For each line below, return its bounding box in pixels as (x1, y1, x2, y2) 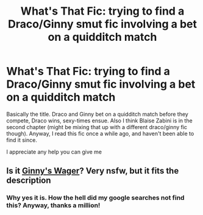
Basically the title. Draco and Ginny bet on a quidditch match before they (6, 110, 189, 118)
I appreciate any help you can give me (6, 148, 102, 155)
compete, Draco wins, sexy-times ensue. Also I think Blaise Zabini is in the (6, 117, 193, 124)
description (6, 175, 51, 186)
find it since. (6, 136, 38, 144)
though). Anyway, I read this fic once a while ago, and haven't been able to (6, 130, 194, 137)
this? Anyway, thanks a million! (6, 201, 101, 210)
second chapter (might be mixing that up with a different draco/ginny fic (6, 123, 188, 130)
